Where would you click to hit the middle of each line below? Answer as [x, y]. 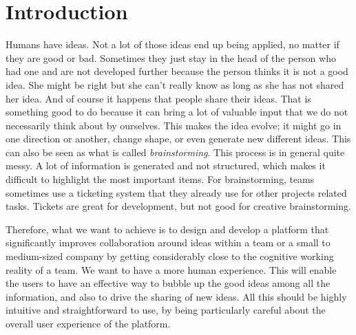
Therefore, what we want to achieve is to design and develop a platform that [167, 229]
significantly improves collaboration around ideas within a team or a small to [168, 242]
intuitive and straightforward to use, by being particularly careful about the [166, 310]
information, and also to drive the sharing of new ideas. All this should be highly [176, 296]
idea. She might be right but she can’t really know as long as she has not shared [175, 84]
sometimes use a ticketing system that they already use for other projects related [176, 192]
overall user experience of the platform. [88, 323]
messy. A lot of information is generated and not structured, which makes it [166, 165]
